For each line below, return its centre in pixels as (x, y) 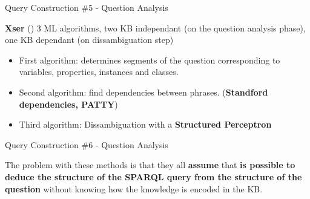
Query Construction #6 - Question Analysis (87, 144)
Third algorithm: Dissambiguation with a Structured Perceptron (145, 124)
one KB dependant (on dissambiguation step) (89, 40)
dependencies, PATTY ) (68, 104)
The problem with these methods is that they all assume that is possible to (150, 165)
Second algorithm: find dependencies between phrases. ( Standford (143, 92)
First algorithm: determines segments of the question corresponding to (150, 60)
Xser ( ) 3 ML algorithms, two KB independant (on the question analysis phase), (155, 28)
